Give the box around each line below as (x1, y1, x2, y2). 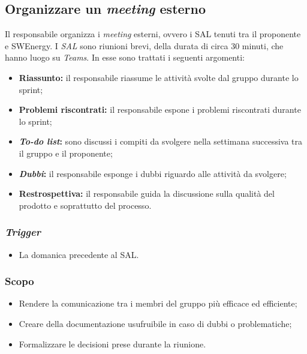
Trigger (5, 224, 41, 239)
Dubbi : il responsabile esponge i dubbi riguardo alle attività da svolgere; (19, 167, 287, 179)
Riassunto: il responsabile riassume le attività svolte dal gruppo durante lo (19, 71, 299, 83)
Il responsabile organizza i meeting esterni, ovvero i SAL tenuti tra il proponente (5, 28, 301, 40)
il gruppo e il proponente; (19, 146, 113, 159)
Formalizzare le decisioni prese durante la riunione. (19, 337, 206, 350)
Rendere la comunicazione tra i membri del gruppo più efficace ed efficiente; (19, 297, 297, 310)
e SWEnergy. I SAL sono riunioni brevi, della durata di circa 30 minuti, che (5, 39, 284, 52)
